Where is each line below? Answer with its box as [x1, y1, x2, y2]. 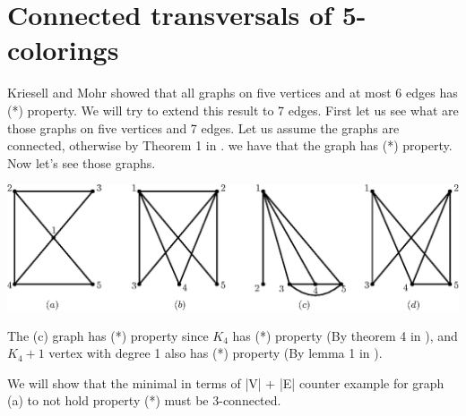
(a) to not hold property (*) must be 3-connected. [7, 391, 281, 410]
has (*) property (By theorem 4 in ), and [232, 326, 458, 344]
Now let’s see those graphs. [7, 153, 156, 172]
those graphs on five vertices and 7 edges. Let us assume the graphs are [7, 118, 400, 137]
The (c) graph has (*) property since [7, 326, 209, 344]
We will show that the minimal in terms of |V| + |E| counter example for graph [7, 373, 444, 392]
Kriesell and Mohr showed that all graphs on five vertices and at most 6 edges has [7, 83, 458, 102]
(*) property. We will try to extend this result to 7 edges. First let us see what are [7, 100, 459, 119]
